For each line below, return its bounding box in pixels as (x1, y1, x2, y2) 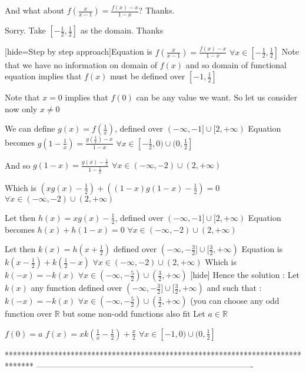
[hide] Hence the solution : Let (190, 269, 300, 281)
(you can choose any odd (190, 294, 280, 307)
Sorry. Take (5, 24, 46, 36)
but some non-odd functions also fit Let (62, 307, 205, 320)
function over (5, 307, 52, 320)
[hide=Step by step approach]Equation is (5, 45, 152, 58)
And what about (5, 4, 65, 16)
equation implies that (5, 70, 82, 82)
